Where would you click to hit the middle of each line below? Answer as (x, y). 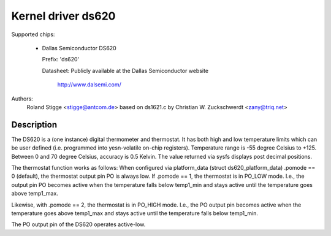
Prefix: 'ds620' (61, 59)
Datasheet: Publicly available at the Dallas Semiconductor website (125, 70)
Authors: (22, 99)
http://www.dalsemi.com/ (89, 85)
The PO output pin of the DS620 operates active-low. (78, 224)
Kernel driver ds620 (63, 16)
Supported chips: (33, 34)
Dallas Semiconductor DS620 (79, 48)
